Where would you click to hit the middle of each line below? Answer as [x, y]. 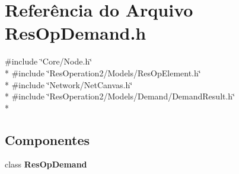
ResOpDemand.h [76, 33]
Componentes [47, 139]
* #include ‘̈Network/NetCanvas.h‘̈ [69, 84]
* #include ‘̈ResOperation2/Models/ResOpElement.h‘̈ [103, 72]
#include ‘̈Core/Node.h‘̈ [49, 61]
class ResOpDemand [46, 164]
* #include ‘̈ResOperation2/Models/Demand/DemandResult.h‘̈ [120, 96]
